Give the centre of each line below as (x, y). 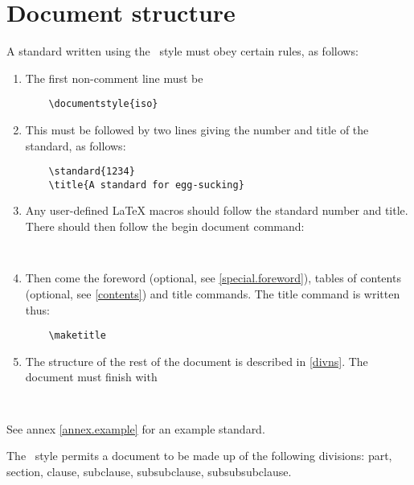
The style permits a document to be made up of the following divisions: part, (199, 456)
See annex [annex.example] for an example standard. (136, 428)
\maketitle (78, 336)
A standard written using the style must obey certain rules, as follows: (182, 51)
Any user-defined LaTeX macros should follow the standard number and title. (217, 210)
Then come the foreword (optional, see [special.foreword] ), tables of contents (213, 278)
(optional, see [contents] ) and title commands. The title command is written (213, 293)
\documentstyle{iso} (103, 104)
